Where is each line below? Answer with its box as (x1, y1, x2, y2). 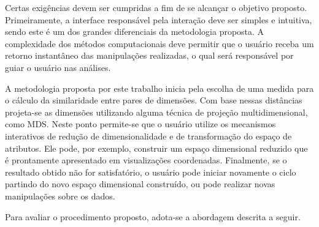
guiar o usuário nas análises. (5, 61, 111, 73)
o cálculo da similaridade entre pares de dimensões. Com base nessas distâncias (5, 94, 302, 106)
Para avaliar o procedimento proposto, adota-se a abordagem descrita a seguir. (5, 210, 301, 223)
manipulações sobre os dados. (5, 189, 115, 202)
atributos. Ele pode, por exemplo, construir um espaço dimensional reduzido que (5, 141, 308, 154)
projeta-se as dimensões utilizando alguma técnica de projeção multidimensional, (5, 105, 308, 118)
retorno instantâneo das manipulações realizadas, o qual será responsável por (5, 49, 294, 62)
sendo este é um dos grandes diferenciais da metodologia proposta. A (5, 25, 264, 38)
